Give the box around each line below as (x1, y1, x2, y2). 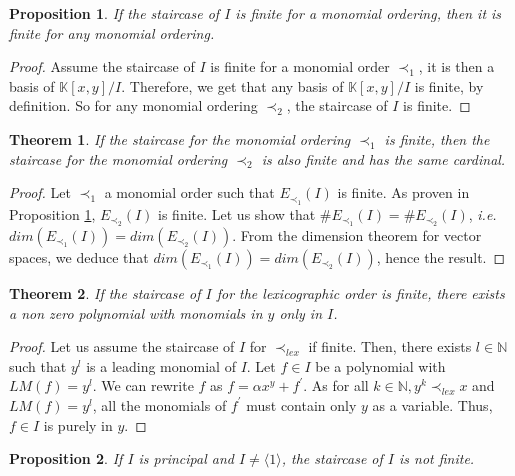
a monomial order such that (104, 182, 275, 203)
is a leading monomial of (86, 355, 236, 376)
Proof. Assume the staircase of (9, 56, 195, 77)
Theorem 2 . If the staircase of (9, 282, 201, 303)
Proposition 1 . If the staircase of (9, 3, 220, 23)
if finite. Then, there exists (308, 336, 472, 357)
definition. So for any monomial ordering (9, 95, 258, 116)
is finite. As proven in (337, 182, 470, 203)
